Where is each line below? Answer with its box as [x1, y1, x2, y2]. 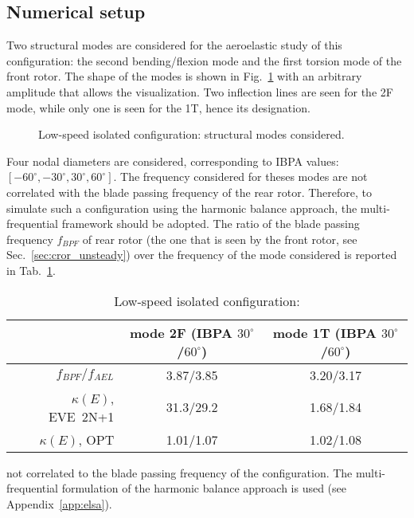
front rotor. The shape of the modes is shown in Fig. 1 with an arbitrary [6, 68, 362, 84]
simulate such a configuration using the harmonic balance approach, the [6, 199, 357, 216]
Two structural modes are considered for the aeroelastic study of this [6, 37, 342, 53]
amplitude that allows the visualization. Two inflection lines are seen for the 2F [6, 83, 393, 100]
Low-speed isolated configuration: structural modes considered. [38, 126, 345, 143]
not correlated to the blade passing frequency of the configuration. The [6, 464, 353, 481]
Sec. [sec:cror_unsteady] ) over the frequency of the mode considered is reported [6, 246, 397, 263]
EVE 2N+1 [48, 406, 115, 426]
